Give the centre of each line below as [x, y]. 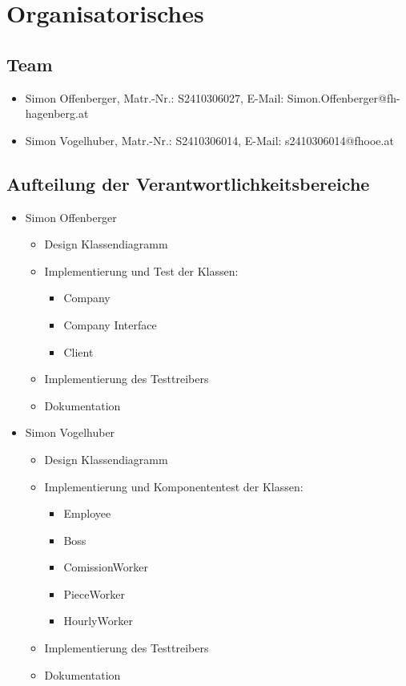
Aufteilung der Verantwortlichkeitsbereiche [188, 183]
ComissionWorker [106, 567]
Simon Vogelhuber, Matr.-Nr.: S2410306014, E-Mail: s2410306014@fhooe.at [209, 140]
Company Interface [110, 324]
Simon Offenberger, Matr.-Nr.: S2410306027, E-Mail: [155, 97]
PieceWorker [94, 593]
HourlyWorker [98, 621]
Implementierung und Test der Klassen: [141, 270]
